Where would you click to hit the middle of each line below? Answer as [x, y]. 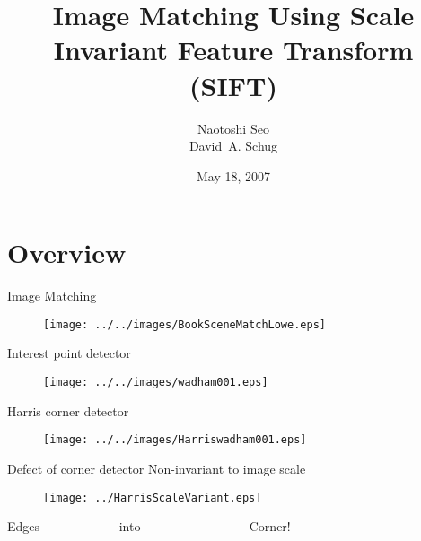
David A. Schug [233, 146]
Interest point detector [69, 353]
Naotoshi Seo [233, 128]
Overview [67, 253]
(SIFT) [233, 85]
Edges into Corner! [149, 526]
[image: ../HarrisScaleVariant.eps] [153, 497]
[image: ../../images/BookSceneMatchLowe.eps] [184, 324]
